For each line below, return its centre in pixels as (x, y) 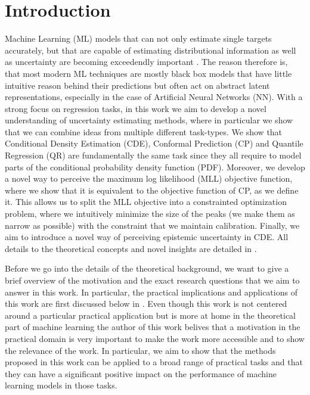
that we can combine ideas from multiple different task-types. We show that (144, 131)
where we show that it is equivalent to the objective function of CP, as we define (152, 190)
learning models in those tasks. (61, 385)
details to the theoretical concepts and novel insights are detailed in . (131, 248)
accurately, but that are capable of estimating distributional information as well (151, 50)
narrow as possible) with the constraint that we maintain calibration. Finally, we (152, 225)
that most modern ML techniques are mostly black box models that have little (148, 73)
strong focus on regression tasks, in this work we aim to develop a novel (136, 108)
